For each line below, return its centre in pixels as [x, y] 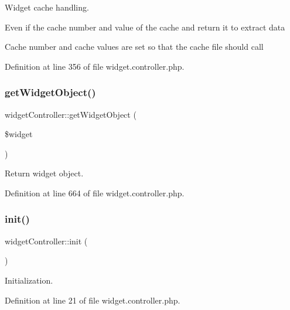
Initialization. [29, 280]
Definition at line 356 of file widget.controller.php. [95, 66]
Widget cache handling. [47, 7]
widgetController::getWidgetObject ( [71, 114]
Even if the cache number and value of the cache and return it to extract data [145, 27]
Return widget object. [44, 173]
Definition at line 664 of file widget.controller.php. [95, 193]
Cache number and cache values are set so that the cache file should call [134, 47]
